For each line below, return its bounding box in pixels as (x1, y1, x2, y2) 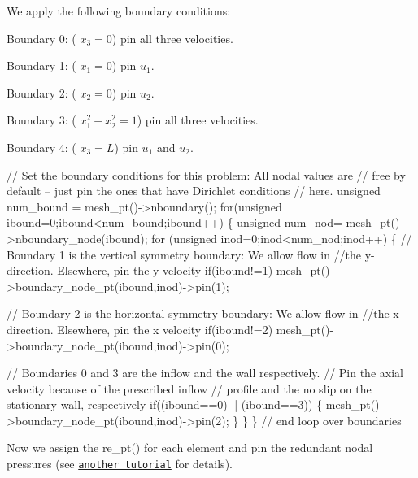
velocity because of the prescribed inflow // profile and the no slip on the (7, 380, 372, 397)
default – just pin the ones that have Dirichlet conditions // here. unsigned (7, 182, 381, 199)
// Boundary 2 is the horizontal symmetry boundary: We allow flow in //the (7, 305, 390, 322)
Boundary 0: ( (7, 29, 76, 46)
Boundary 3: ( (7, 111, 76, 128)
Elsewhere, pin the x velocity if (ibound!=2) (57, 320, 273, 337)
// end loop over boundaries (261, 411, 402, 428)
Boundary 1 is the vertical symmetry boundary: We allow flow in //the (7, 246, 362, 263)
